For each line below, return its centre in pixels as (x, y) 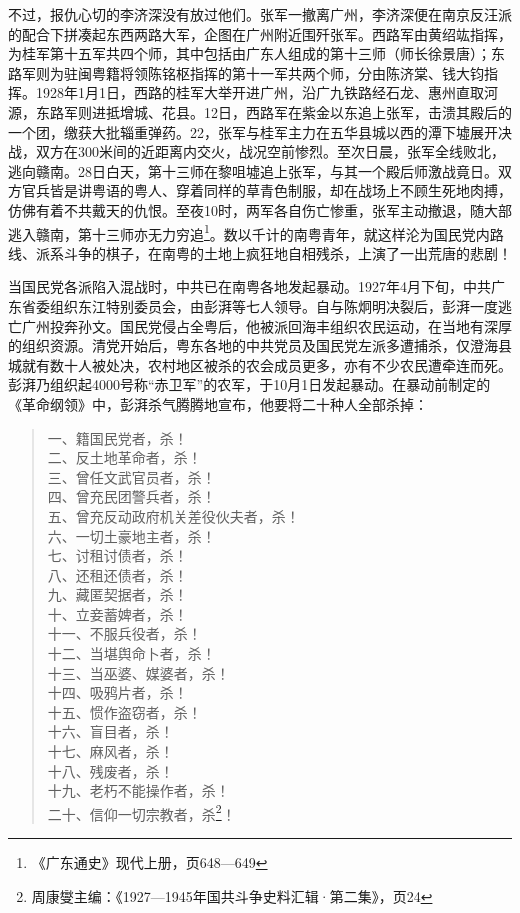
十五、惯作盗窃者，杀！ (124, 711)
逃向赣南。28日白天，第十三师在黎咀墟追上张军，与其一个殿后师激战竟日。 (253, 170)
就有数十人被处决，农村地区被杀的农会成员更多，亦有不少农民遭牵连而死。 (266, 364)
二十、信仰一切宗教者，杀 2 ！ (141, 812)
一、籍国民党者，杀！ (117, 437)
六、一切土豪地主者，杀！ (131, 535)
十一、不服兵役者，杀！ (124, 633)
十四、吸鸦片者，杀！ (117, 692)
